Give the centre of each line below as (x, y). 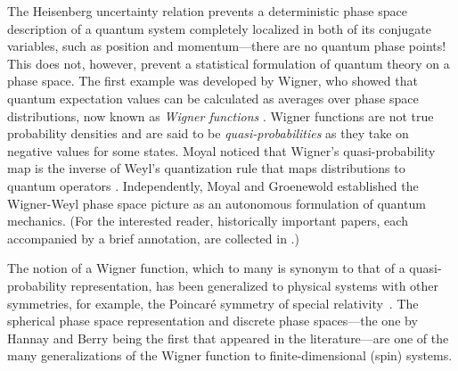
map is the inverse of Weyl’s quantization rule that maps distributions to (206, 168)
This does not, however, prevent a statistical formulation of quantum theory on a (229, 63)
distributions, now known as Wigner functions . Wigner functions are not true (221, 115)
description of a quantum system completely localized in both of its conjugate (219, 28)
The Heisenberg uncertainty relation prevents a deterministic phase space (207, 11)
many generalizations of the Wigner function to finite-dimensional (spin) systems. (230, 355)
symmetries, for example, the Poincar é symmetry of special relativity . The (213, 303)
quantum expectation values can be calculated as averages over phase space (213, 98)
